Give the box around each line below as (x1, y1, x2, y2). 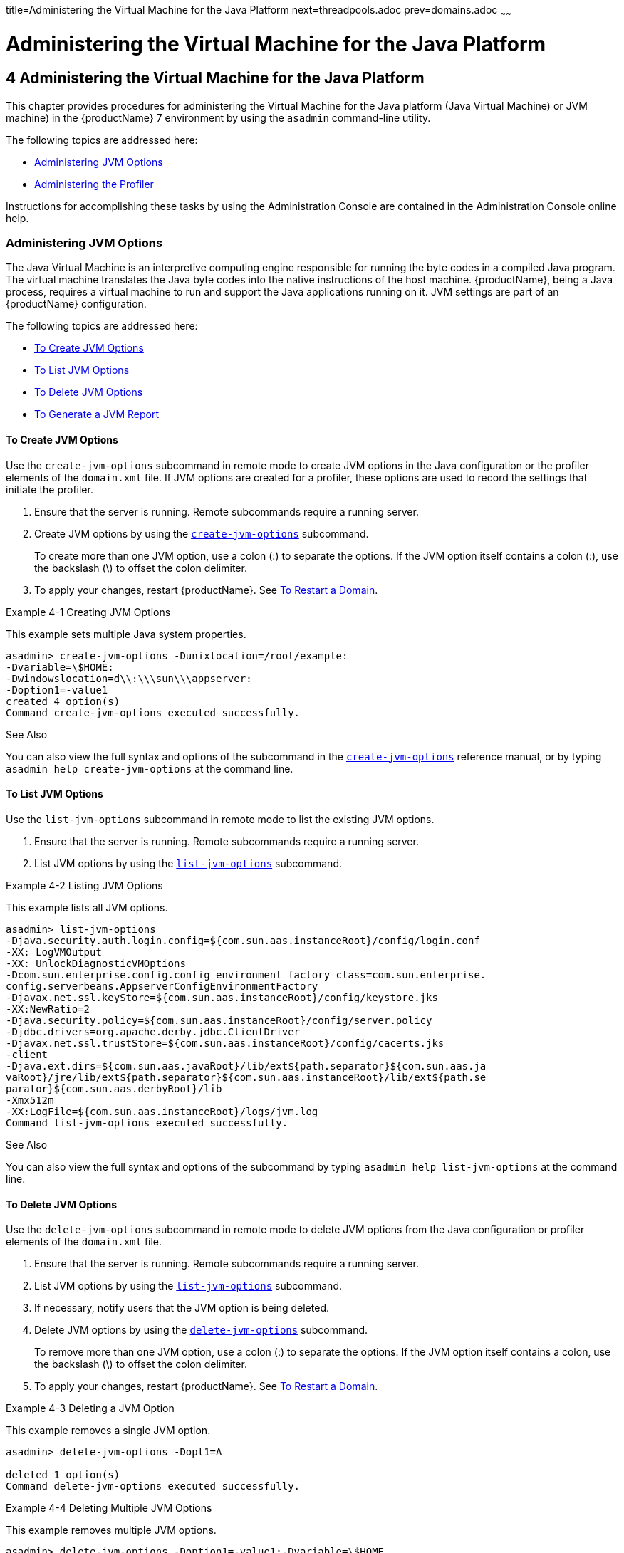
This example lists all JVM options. (6, 901, 168, 914)
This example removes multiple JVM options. (6, 1524, 217, 1537)
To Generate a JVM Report (34, 408, 160, 421)
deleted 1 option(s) (6, 1469, 120, 1481)
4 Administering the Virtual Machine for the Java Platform (6, 69, 425, 88)
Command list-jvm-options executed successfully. (6, 1117, 288, 1129)
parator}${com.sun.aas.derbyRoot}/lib (6, 1082, 222, 1094)
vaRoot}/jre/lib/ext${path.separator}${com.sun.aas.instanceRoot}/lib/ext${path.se (6, 1071, 487, 1083)
